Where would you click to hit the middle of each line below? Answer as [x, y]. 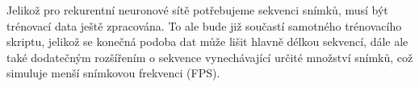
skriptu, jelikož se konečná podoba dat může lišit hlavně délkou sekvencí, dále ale [207, 41]
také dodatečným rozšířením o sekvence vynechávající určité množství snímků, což [210, 57]
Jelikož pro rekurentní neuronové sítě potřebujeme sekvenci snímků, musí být [197, 10]
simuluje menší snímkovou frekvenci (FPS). [113, 73]
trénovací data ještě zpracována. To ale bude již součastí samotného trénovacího [204, 25]
